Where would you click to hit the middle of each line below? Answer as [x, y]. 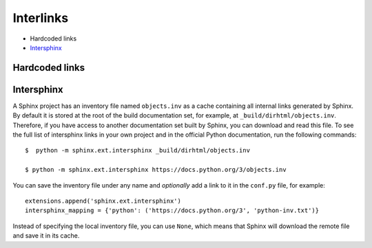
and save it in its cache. [46, 236]
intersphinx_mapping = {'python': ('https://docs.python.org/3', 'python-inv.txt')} [172, 211]
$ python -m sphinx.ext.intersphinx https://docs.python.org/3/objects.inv [156, 170]
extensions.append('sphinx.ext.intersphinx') [103, 201]
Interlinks [41, 18]
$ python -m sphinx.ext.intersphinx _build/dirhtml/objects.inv [138, 150]
